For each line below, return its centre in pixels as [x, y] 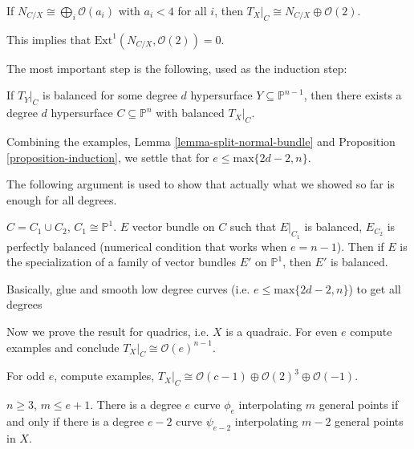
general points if [359, 405]
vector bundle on [173, 227]
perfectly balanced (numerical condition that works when [147, 246]
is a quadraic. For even [282, 331]
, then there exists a [353, 95]
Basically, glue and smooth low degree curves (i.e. [128, 288]
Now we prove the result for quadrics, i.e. [108, 331]
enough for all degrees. [62, 199]
